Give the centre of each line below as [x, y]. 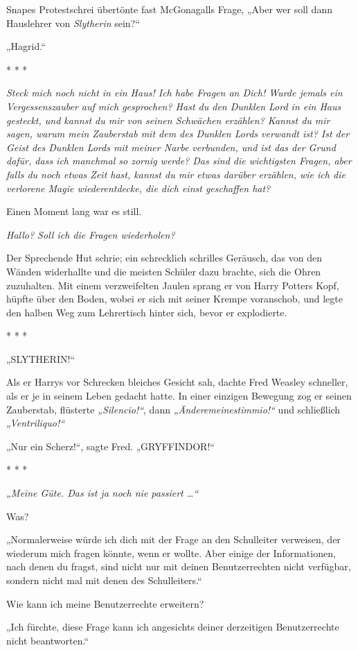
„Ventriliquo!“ [36, 423]
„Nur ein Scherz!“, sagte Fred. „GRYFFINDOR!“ [110, 446]
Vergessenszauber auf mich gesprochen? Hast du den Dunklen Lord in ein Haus [174, 106]
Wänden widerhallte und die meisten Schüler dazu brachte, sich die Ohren [164, 271]
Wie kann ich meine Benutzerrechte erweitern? [105, 603]
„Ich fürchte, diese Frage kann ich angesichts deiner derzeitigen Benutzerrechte [173, 627]
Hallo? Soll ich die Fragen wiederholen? [91, 234]
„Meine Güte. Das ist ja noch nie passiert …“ [102, 493]
